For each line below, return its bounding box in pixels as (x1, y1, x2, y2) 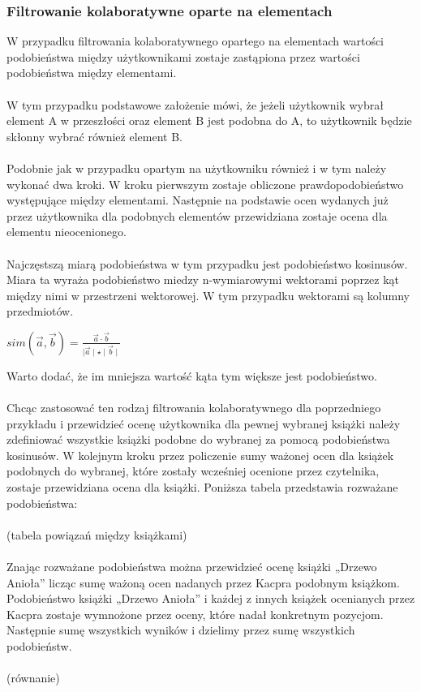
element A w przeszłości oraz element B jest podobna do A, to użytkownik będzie (6, 112, 412, 129)
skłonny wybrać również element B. (6, 127, 183, 144)
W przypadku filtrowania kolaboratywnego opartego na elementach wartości (6, 32, 384, 49)
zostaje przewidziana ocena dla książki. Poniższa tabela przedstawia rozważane (6, 478, 398, 495)
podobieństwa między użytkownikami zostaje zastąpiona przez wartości (6, 48, 360, 65)
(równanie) (6, 669, 60, 686)
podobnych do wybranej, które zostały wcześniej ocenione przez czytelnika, (6, 462, 380, 479)
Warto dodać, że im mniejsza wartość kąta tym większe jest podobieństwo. (6, 367, 377, 384)
